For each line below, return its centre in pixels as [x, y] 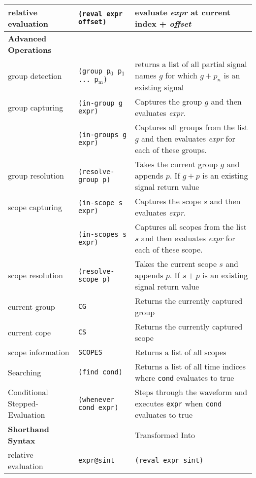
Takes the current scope [176, 264]
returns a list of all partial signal [191, 64]
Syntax [22, 441]
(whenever [96, 399]
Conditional [28, 392]
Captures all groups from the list [192, 127]
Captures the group [169, 102]
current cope [30, 332]
